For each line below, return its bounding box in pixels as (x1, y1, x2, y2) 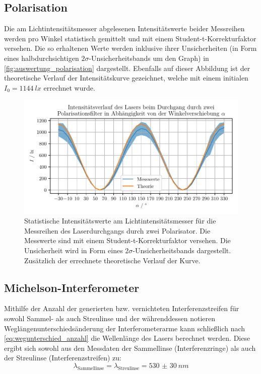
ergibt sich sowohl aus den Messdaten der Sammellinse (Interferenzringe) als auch (4, 342, 256, 353)
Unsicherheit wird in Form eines (24, 245, 123, 256)
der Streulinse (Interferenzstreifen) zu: (4, 352, 121, 363)
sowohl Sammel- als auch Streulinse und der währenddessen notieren (4, 313, 215, 324)
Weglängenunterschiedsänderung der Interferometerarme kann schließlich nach (4, 323, 245, 333)
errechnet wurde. (43, 82, 95, 93)
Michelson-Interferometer (4, 279, 140, 295)
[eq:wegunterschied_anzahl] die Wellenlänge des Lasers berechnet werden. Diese (4, 333, 250, 343)
